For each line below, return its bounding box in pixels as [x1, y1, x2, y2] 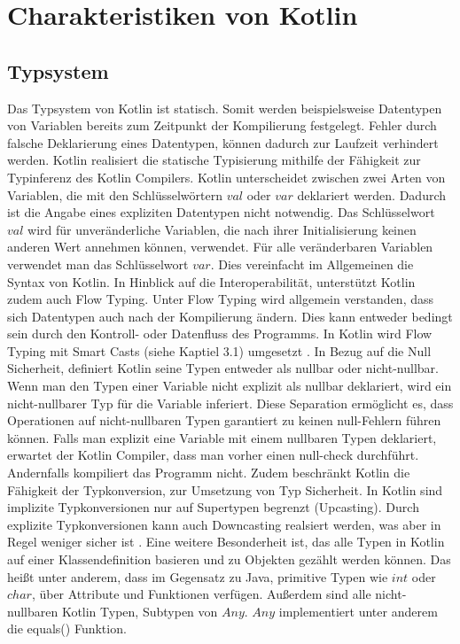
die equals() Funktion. [7, 619, 127, 638]
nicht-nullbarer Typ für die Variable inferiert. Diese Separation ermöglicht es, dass [7, 393, 454, 412]
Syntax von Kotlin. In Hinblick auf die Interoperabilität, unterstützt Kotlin [7, 272, 416, 291]
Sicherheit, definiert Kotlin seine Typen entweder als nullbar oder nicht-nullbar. [7, 359, 439, 377]
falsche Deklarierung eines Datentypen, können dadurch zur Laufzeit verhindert [7, 133, 439, 151]
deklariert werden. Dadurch [297, 185, 447, 204]
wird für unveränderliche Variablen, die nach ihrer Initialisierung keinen [27, 220, 417, 238]
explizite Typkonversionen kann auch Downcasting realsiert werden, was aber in [7, 515, 441, 533]
